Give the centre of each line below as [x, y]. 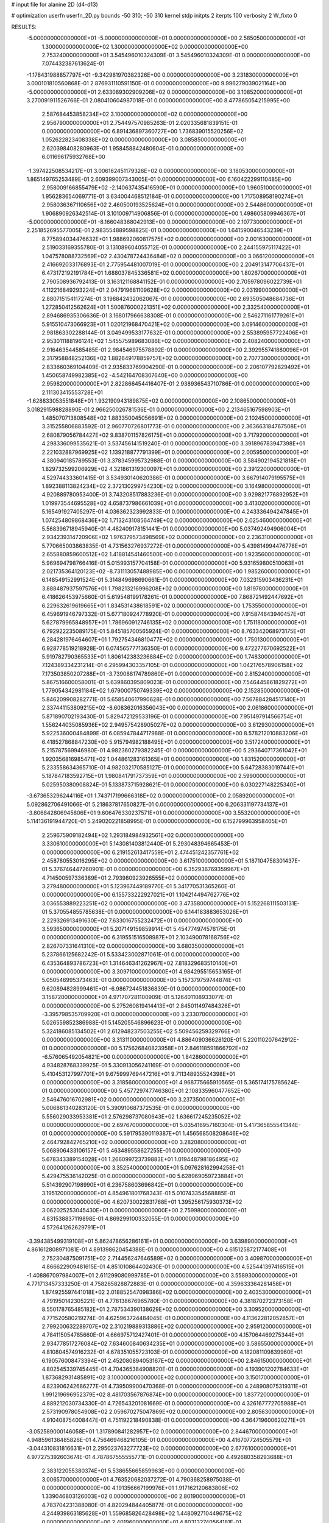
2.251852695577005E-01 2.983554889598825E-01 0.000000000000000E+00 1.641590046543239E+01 [159, 230]
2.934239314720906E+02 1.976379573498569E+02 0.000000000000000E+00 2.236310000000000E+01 [177, 537]
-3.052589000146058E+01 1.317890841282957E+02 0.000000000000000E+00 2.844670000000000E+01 [162, 1431]
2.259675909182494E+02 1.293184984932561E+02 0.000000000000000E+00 [143, 835]
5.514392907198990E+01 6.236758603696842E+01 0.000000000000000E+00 [143, 1184]
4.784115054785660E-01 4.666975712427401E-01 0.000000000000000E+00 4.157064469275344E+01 [173, 1335]
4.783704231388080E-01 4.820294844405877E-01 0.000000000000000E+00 [142, 1505]
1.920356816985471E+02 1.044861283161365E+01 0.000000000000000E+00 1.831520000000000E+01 [174, 759]
